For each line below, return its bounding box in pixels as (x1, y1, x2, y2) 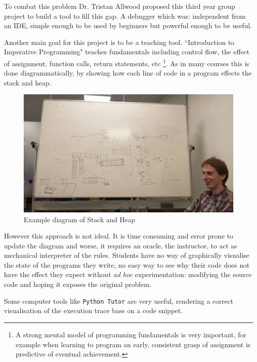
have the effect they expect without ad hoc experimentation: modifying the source (4, 269, 252, 280)
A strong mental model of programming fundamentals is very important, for (15, 329, 247, 339)
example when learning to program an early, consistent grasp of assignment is (15, 339, 251, 349)
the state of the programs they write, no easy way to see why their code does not (4, 259, 250, 270)
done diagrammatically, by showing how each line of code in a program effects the (4, 68, 252, 78)
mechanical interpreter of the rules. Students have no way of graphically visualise (4, 250, 250, 260)
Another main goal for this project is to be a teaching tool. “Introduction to (4, 37, 234, 47)
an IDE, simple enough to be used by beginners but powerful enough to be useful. (4, 20, 252, 31)
